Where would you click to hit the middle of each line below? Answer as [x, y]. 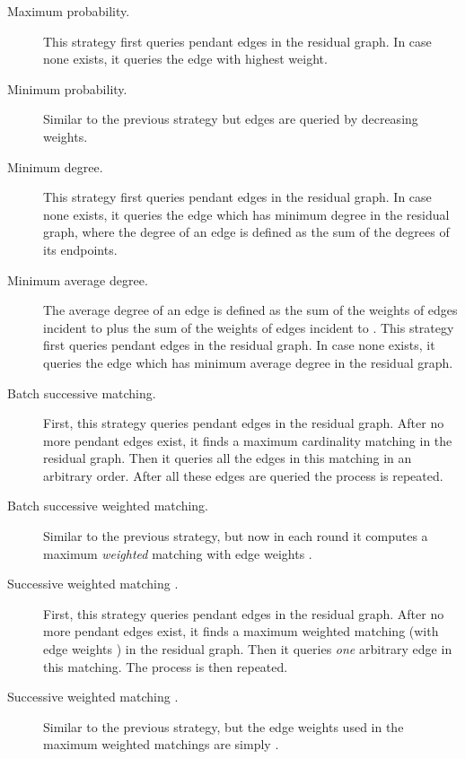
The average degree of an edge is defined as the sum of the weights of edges [250, 310]
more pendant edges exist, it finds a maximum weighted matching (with [241, 631]
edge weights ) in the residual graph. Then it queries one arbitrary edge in [248, 649]
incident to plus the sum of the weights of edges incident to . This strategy [249, 327]
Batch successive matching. [82, 393]
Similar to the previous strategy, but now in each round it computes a [236, 536]
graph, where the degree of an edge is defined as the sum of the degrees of [246, 232]
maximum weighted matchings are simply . [161, 744]
